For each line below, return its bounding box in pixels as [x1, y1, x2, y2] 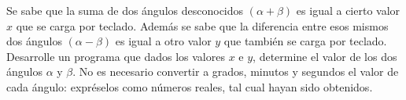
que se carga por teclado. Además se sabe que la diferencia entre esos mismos [16, 17, 389, 34]
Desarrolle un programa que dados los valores [6, 48, 225, 64]
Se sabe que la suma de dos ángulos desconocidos [6, 2, 244, 18]
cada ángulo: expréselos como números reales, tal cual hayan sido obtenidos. [6, 78, 373, 95]
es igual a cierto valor [296, 2, 400, 18]
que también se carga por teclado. [223, 33, 387, 49]
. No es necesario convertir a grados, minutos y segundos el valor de [72, 63, 399, 80]
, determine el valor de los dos [253, 48, 397, 64]
